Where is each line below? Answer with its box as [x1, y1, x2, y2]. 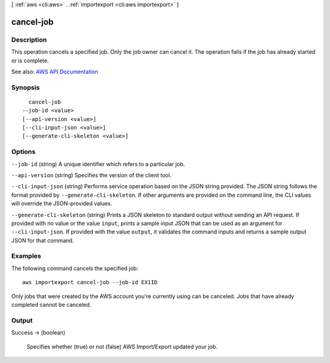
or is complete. [11, 57, 49, 64]
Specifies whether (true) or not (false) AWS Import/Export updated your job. [26, 343, 218, 350]
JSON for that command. [11, 237, 75, 244]
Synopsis [11, 83, 40, 92]
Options [11, 147, 36, 156]
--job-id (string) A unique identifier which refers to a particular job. [11, 160, 185, 167]
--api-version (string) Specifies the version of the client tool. [11, 171, 172, 178]
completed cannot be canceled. [11, 301, 92, 309]
